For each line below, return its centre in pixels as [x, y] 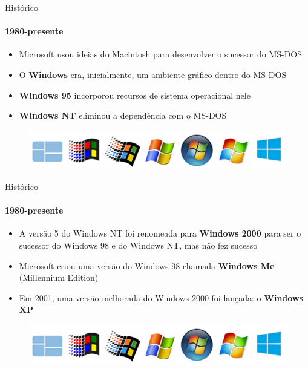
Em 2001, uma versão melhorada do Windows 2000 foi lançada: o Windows [161, 297]
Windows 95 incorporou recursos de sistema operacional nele [135, 95]
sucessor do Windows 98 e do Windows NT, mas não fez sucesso [138, 245]
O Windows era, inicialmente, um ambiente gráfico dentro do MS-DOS [153, 74]
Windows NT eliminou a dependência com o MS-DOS [123, 115]
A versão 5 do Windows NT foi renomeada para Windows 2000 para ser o [160, 233]
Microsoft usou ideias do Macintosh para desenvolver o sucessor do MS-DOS [161, 54]
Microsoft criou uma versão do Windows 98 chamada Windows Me [147, 265]
